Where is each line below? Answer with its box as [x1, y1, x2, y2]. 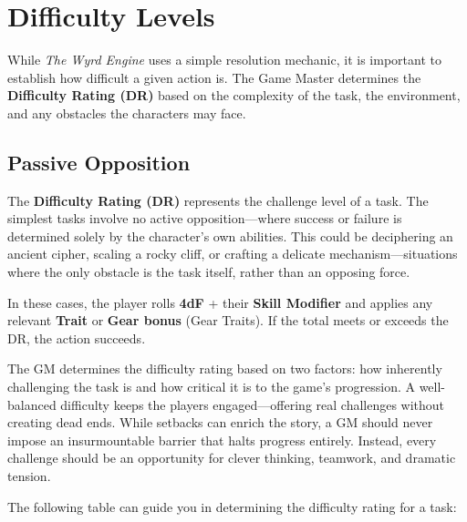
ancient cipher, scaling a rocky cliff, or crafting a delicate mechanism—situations [7, 244, 458, 263]
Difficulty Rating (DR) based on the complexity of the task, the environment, [7, 86, 461, 105]
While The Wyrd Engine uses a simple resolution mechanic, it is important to [7, 50, 441, 69]
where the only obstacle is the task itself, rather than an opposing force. [7, 262, 410, 281]
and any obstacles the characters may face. [7, 103, 246, 122]
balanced [7, 394, 57, 414]
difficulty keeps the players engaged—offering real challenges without [60, 394, 445, 414]
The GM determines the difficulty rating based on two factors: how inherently [7, 359, 442, 378]
